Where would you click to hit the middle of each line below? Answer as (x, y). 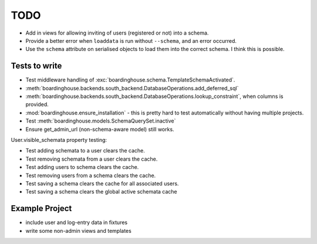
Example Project (41, 209)
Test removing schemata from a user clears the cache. (92, 159)
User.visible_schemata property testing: (59, 140)
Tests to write (36, 66)
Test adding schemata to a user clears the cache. (85, 151)
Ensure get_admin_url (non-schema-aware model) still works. (100, 129)
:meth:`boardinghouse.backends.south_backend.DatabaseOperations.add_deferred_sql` (132, 88)
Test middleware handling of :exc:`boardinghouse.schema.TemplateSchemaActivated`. (130, 80)
